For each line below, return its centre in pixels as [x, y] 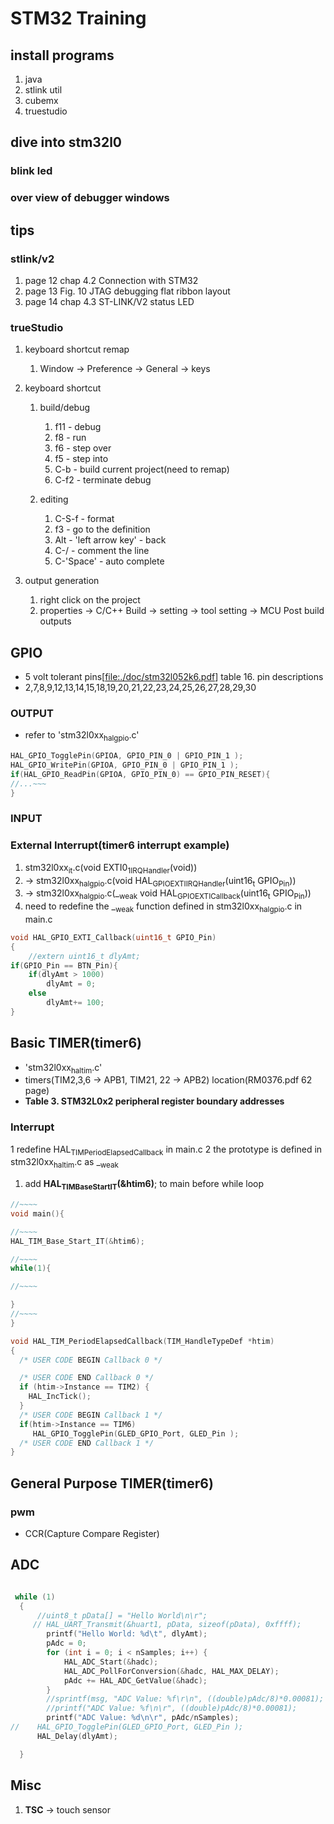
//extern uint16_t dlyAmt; [84, 956]
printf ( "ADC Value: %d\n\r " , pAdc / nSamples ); [143, 1718]
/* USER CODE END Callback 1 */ [87, 1443]
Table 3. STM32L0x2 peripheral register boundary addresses [154, 1101]
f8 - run [70, 438]
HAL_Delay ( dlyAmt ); [77, 1736]
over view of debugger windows [90, 198]
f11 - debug [78, 427]
